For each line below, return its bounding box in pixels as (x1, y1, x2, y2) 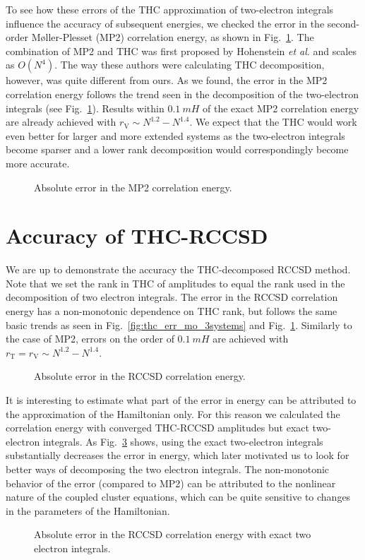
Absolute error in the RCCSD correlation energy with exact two (34, 527, 311, 542)
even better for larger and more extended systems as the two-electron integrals (6, 128, 345, 143)
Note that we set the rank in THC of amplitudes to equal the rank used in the (6, 275, 345, 290)
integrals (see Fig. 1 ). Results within (6, 100, 164, 115)
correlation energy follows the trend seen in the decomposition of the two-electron (6, 86, 359, 101)
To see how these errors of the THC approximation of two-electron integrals (6, 2, 334, 16)
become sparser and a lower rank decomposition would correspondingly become (6, 142, 349, 157)
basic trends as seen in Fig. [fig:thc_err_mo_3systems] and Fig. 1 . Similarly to (6, 317, 352, 332)
